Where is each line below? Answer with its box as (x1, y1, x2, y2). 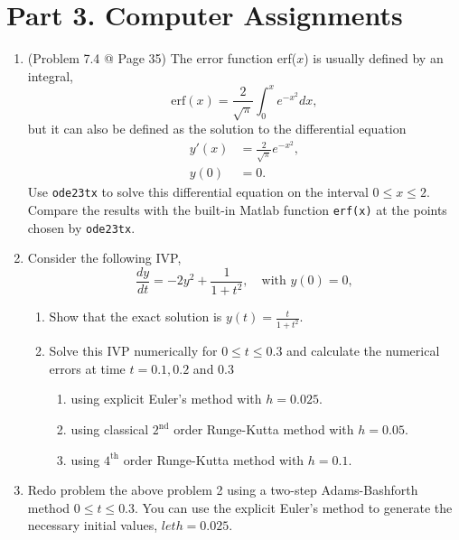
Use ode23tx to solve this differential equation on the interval (27, 182, 369, 201)
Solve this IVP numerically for (49, 341, 218, 360)
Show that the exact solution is (49, 307, 222, 326)
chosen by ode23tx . (27, 218, 136, 237)
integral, (27, 66, 74, 85)
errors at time (49, 358, 126, 377)
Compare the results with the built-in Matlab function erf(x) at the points (27, 200, 447, 219)
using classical (70, 420, 149, 439)
